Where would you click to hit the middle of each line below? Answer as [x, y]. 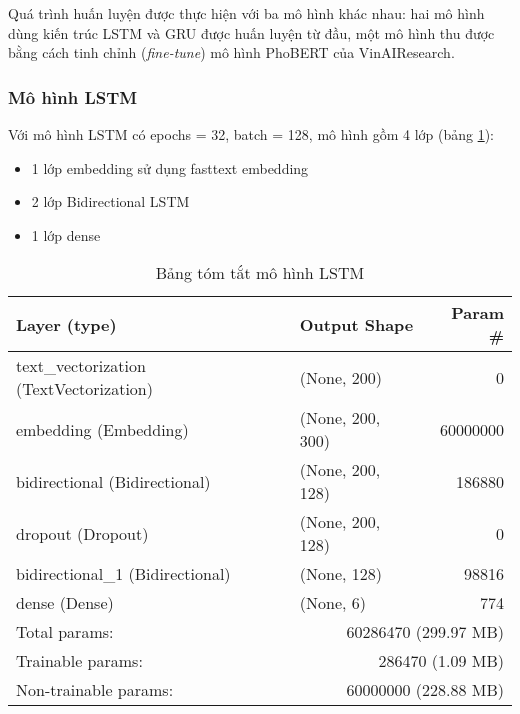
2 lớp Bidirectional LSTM [110, 201]
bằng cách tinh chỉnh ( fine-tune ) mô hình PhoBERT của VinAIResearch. [231, 52]
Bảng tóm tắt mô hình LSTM [260, 273]
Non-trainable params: [95, 690]
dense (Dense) [65, 603]
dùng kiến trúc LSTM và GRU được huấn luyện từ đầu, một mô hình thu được [251, 32]
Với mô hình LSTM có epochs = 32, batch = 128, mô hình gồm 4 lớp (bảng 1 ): [251, 134]
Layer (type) [66, 324]
